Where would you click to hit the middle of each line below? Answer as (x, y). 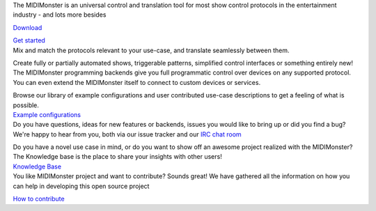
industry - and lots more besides (60, 15)
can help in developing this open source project (81, 186)
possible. (26, 105)
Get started (29, 40)
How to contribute (39, 199)
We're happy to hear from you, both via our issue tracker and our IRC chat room (127, 134)
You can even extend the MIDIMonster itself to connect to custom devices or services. (137, 82)
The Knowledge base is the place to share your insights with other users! (117, 157)
